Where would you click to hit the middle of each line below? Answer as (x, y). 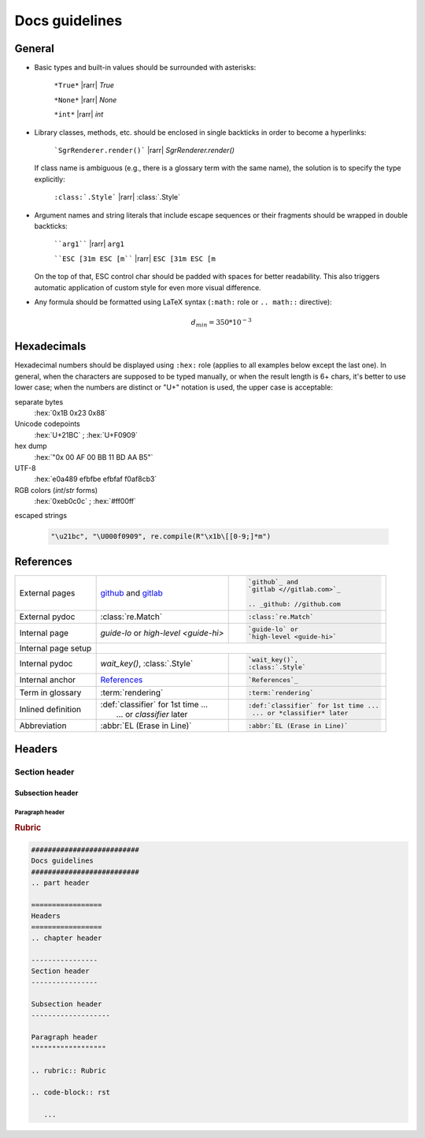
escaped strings (41, 516)
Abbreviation (43, 726)
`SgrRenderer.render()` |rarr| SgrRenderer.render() (144, 151)
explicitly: (50, 179)
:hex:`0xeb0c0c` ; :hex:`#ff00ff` (85, 502)
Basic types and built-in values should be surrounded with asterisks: (145, 68)
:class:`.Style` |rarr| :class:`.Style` (117, 197)
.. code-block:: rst (70, 1093)
